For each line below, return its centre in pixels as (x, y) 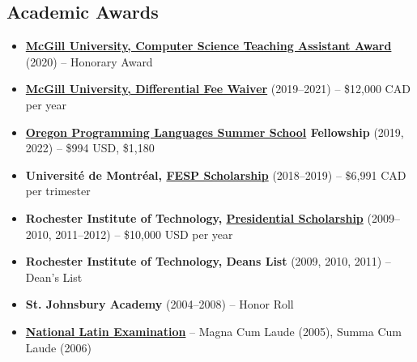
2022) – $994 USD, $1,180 (90, 148)
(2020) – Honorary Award (89, 61)
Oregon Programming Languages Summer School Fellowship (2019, (215, 132)
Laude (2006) (58, 347)
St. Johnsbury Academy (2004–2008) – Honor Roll (160, 304)
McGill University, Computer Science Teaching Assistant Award (208, 46)
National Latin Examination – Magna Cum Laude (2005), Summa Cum (213, 331)
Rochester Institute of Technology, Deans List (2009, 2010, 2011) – (208, 261)
